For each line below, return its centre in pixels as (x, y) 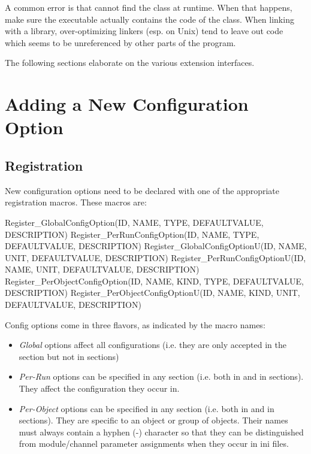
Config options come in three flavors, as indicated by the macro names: (135, 324)
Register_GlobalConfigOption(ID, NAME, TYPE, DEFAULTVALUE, (134, 222)
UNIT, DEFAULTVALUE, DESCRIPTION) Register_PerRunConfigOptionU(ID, (155, 257)
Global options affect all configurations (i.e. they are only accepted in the (153, 345)
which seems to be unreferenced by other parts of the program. (120, 42)
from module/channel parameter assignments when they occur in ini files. (154, 444)
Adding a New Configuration (127, 104)
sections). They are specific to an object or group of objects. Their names (153, 420)
